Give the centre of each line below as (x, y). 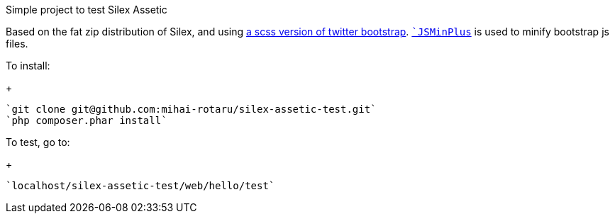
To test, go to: (38, 142)
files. (17, 44)
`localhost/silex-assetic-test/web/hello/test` (140, 186)
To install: (28, 66)
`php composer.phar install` (87, 120)
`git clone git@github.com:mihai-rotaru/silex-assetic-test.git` (191, 109)
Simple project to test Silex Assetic (87, 10)
